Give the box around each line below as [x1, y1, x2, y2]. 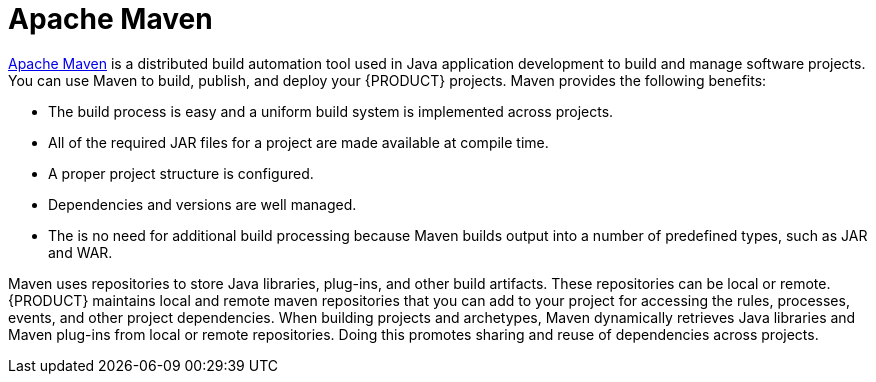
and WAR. [48, 243, 113, 261]
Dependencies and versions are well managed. [48, 195, 357, 213]
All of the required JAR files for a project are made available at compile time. [48, 133, 549, 151]
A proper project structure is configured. [48, 164, 314, 182]
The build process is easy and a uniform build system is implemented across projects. [48, 102, 614, 120]
